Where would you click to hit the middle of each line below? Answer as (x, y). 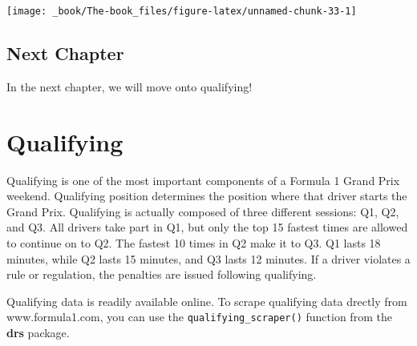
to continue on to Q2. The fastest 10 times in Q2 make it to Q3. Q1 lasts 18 (194, 242)
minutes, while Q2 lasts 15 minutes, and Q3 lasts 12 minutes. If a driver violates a (208, 258)
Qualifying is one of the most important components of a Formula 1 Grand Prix (203, 180)
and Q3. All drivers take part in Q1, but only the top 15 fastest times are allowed (207, 227)
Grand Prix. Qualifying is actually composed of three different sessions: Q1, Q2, (203, 211)
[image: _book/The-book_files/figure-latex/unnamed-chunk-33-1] (182, 11)
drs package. (38, 332)
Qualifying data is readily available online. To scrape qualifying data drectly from (207, 301)
